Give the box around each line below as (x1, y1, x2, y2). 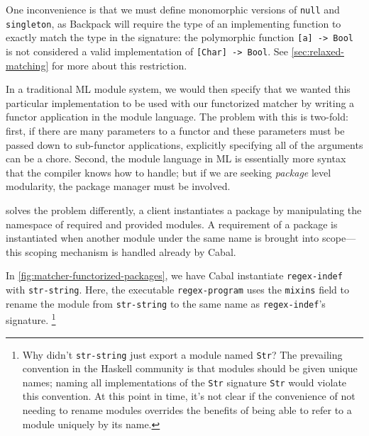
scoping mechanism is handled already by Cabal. (25, 244, 236, 259)
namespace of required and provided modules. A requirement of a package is (6, 216, 338, 231)
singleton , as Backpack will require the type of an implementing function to (6, 16, 341, 30)
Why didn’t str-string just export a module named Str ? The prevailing (22, 347, 343, 362)
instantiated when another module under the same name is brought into (6, 230, 319, 245)
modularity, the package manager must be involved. (6, 179, 231, 194)
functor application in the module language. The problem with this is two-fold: (6, 109, 348, 124)
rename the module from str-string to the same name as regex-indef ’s (6, 296, 326, 311)
